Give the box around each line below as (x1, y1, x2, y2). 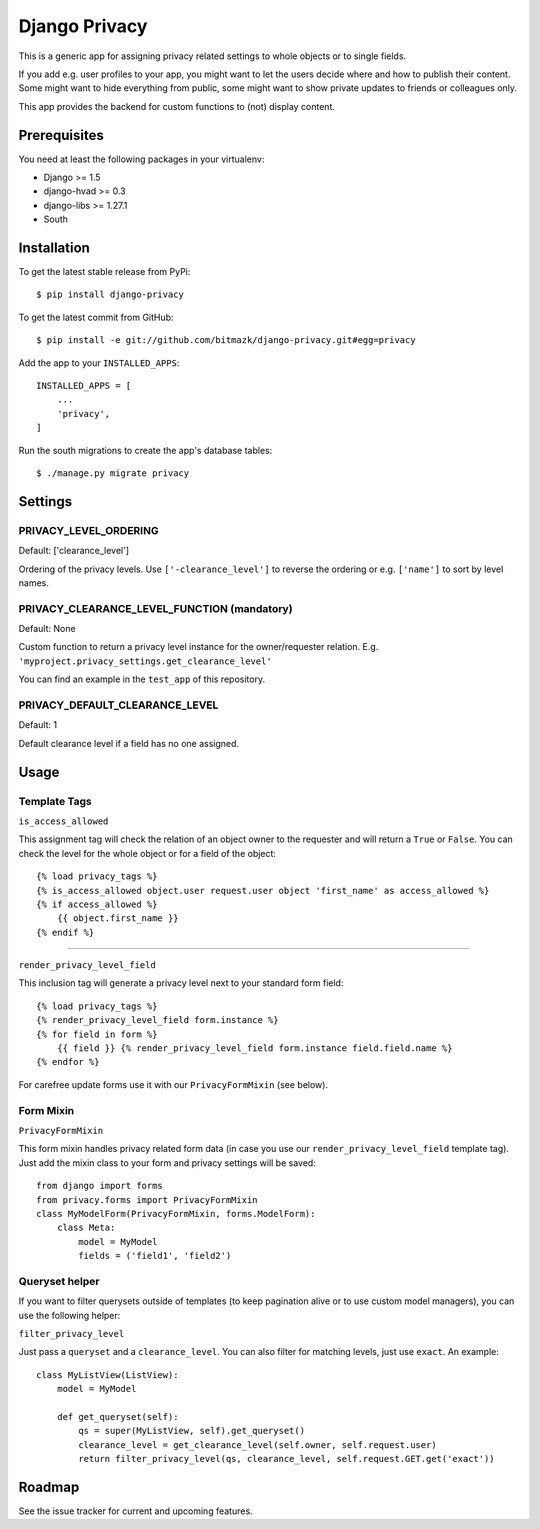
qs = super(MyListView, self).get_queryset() (78, 1425, 305, 1437)
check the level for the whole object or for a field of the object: (18, 847, 277, 859)
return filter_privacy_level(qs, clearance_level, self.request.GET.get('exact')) (78, 1453, 495, 1465)
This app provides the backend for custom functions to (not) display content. (18, 100, 335, 112)
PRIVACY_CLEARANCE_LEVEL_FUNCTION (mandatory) (18, 601, 294, 615)
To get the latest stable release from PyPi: (18, 266, 191, 278)
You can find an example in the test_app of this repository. (18, 673, 265, 685)
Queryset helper (18, 1274, 100, 1288)
